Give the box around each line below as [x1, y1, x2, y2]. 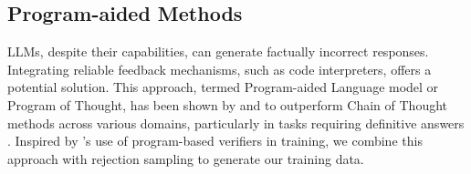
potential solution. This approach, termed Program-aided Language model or [7, 77, 439, 97]
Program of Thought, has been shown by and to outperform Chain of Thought [7, 95, 448, 114]
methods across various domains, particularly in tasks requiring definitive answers [7, 113, 465, 132]
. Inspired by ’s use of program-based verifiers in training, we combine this [7, 131, 423, 150]
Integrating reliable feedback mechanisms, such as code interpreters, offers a [7, 59, 432, 78]
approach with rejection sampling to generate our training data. [7, 148, 364, 168]
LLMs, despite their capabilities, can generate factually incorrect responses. [7, 42, 429, 61]
